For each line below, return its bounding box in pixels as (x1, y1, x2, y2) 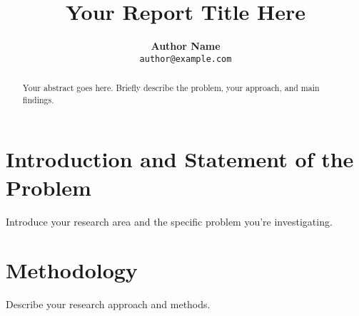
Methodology (6, 256, 138, 285)
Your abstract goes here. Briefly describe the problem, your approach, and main (22, 82, 320, 94)
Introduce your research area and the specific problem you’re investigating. (6, 214, 333, 228)
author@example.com (139, 53, 232, 64)
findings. (22, 93, 54, 105)
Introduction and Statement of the (6, 144, 354, 174)
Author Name (151, 38, 221, 53)
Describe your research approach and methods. (6, 297, 211, 312)
